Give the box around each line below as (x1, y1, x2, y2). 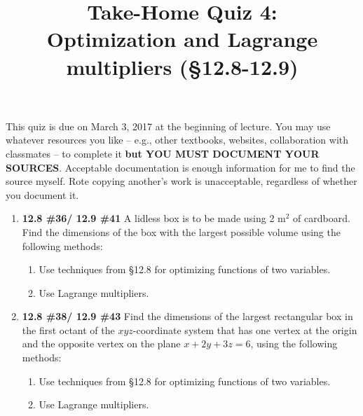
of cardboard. (293, 211, 350, 226)
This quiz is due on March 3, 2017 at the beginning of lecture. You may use (6, 118, 331, 133)
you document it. (6, 187, 79, 202)
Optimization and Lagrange (46, 25, 318, 53)
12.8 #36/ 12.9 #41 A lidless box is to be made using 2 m (22, 211, 286, 226)
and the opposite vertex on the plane (22, 336, 181, 351)
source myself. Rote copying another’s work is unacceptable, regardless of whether (6, 174, 357, 188)
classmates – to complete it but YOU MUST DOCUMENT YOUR (6, 146, 320, 160)
